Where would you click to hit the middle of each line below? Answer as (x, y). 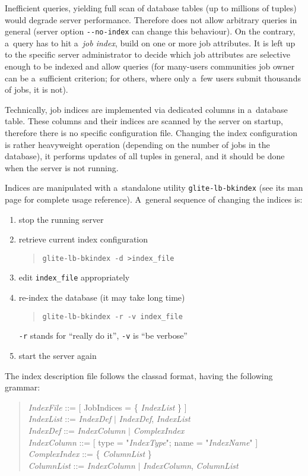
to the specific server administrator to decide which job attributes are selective (147, 54)
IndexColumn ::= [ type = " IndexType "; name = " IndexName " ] (143, 442)
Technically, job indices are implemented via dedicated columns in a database (146, 109)
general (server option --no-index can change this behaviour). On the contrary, (150, 31)
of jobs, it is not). (36, 89)
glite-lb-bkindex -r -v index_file (112, 316)
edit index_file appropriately (74, 277)
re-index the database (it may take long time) (102, 297)
